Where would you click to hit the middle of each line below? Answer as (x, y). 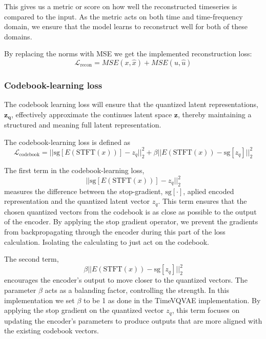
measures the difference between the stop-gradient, (84, 191)
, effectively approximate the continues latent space (91, 114)
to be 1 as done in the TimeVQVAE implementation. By (172, 300)
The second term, (32, 259)
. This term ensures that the (202, 201)
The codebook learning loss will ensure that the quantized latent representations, (131, 104)
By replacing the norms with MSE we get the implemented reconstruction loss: (128, 54)
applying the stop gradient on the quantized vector (84, 310)
